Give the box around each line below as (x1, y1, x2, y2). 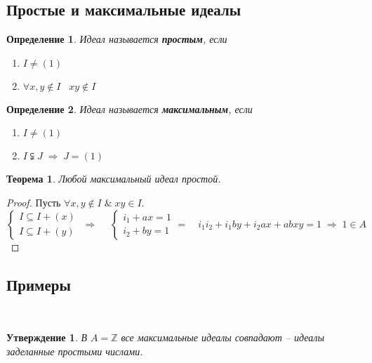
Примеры (6, 273, 71, 295)
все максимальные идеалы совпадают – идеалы (121, 329, 324, 344)
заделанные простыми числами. (6, 343, 143, 358)
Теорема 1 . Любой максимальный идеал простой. (6, 171, 221, 186)
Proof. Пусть (6, 194, 61, 209)
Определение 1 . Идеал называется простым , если (6, 32, 227, 46)
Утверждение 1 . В (6, 329, 88, 344)
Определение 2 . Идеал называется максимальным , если (6, 101, 253, 116)
